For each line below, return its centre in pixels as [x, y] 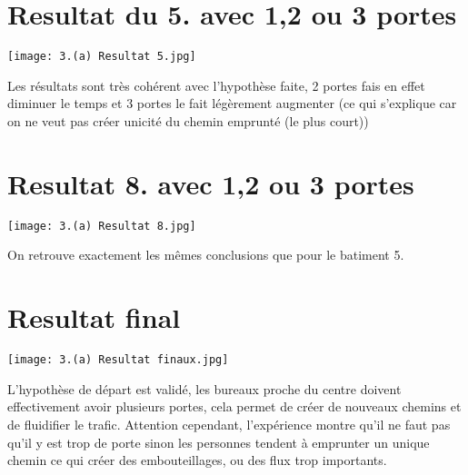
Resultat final [94, 317]
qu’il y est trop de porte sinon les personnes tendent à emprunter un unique [219, 442]
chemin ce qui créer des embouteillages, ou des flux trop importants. [197, 460]
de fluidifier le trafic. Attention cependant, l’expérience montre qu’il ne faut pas [229, 424]
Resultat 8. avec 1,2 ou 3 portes [211, 183]
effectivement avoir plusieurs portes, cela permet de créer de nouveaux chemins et [234, 406]
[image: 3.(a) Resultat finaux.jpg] [118, 360]
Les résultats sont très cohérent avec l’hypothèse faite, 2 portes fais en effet [216, 85]
